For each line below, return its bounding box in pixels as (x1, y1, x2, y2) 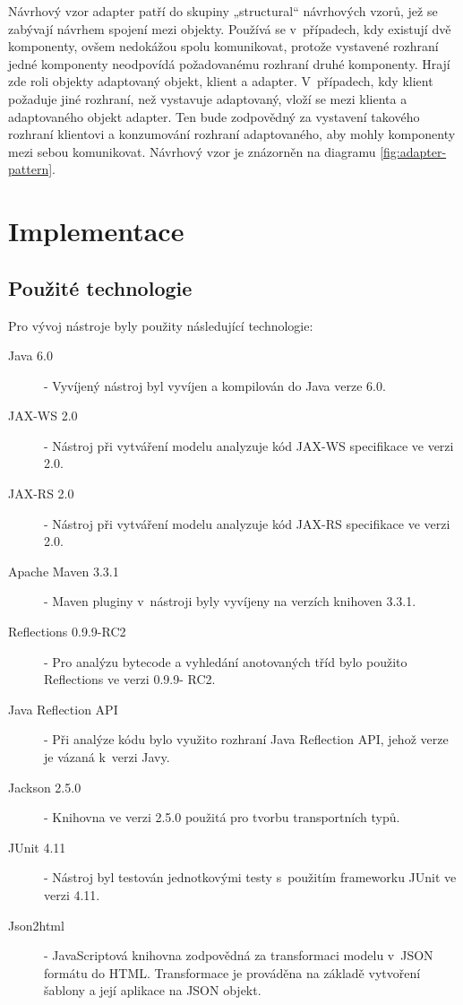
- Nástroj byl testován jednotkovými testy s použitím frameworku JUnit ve (44, 868, 457, 887)
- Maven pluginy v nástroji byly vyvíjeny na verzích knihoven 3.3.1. (44, 592, 416, 611)
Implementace (8, 212, 184, 249)
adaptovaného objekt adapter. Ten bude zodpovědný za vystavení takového (8, 107, 420, 126)
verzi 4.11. (44, 885, 100, 904)
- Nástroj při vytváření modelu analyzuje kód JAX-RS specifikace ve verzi (44, 514, 450, 533)
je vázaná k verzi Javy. (44, 748, 170, 767)
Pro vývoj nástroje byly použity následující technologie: (8, 316, 313, 334)
